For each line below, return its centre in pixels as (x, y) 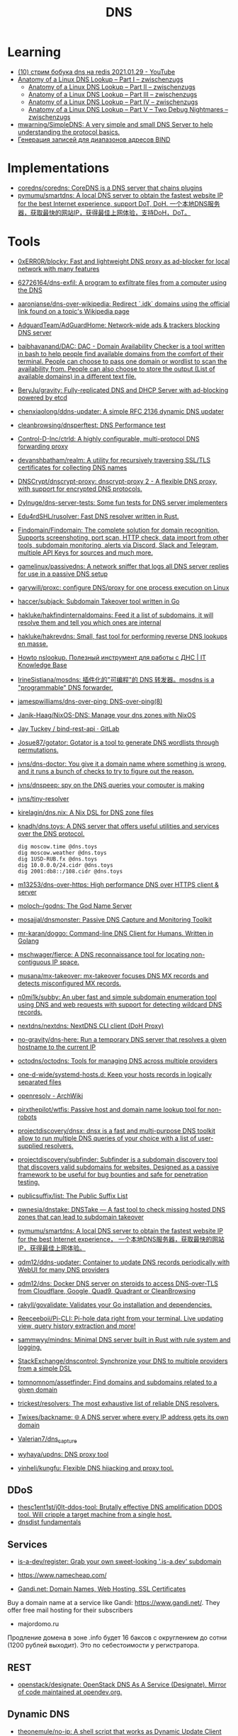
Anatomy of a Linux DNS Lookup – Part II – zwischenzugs (112, 86)
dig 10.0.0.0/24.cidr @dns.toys (65, 865)
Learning (34, 52)
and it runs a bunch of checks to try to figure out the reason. (106, 771)
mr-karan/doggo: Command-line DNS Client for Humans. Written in (115, 933)
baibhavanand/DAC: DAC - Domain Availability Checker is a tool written (121, 346)
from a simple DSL (45, 1368)
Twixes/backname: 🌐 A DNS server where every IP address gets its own (123, 1417)
